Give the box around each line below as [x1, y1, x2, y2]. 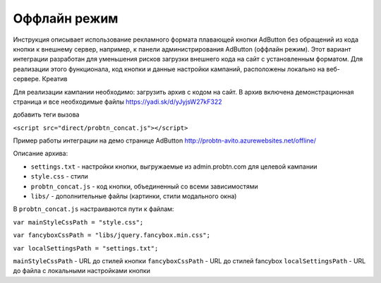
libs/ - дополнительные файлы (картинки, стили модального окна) [30, 192, 237, 200]
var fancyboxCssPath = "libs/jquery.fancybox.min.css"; [13, 231, 211, 239]
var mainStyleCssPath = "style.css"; [13, 218, 144, 226]
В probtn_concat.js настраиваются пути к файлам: [13, 205, 174, 213]
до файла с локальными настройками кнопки [13, 267, 151, 275]
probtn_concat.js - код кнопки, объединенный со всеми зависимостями [30, 182, 258, 191]
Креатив [42, 75, 68, 83]
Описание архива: [13, 149, 68, 158]
